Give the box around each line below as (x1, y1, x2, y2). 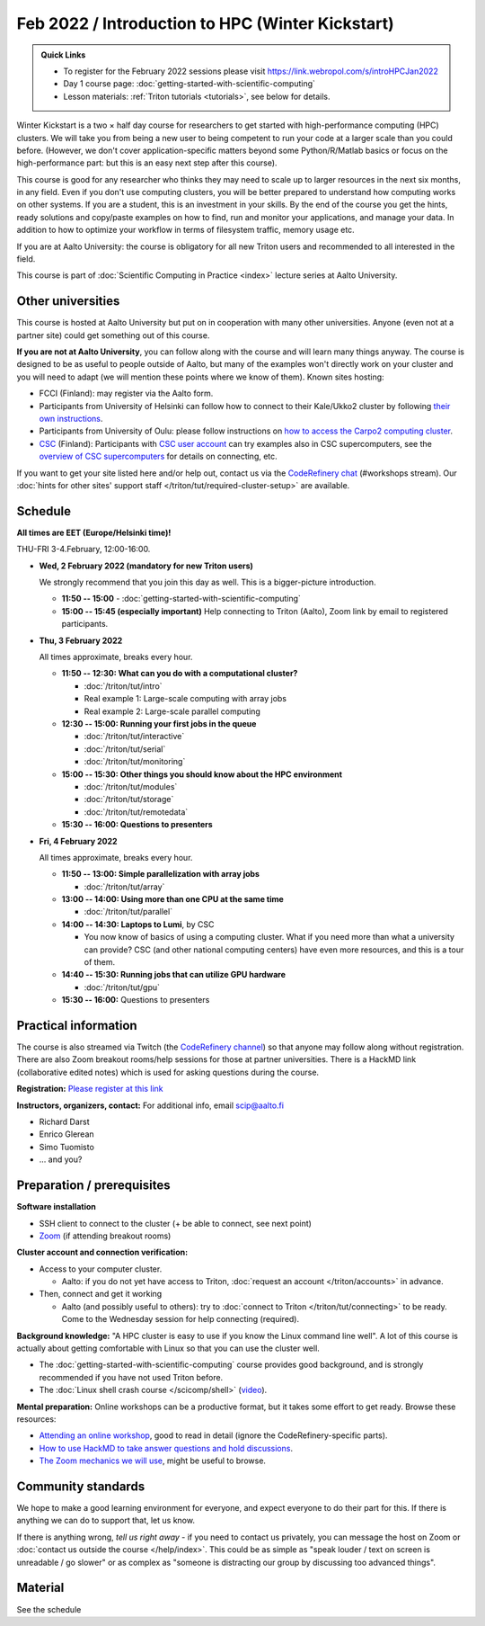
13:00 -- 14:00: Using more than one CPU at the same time (61, 894, 285, 905)
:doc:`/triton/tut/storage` (84, 794, 174, 805)
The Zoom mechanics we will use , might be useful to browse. (39, 1455, 267, 1466)
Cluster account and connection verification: (16, 1246, 189, 1258)
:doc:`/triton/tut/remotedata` (84, 806, 189, 817)
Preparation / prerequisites (16, 1178, 171, 1193)
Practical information (16, 1018, 138, 1033)
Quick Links (40, 49, 86, 60)
